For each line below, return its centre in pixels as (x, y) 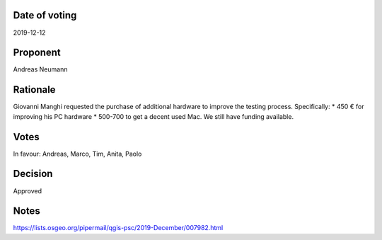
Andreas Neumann (40, 69)
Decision (33, 174)
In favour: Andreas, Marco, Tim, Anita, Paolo (77, 154)
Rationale (34, 90)
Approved (28, 190)
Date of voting (45, 15)
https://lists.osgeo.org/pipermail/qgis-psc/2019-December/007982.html (118, 228)
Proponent (37, 53)
